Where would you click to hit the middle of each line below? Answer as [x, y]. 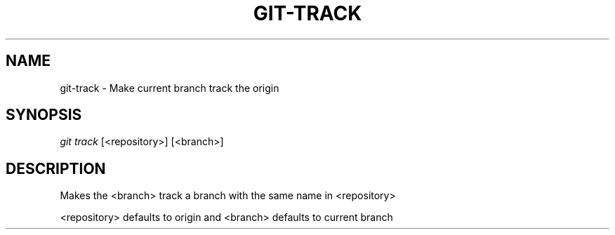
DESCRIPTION [56, 168]
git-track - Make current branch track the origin [170, 88]
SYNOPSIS [44, 115]
